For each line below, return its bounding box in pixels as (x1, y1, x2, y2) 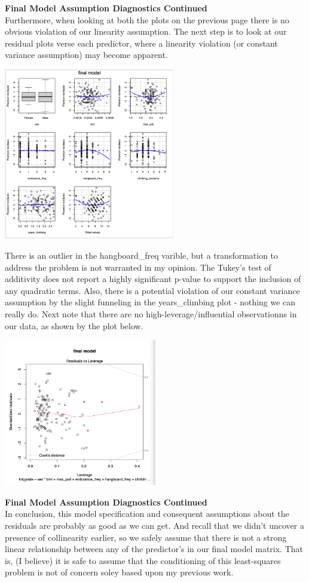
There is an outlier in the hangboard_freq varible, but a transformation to (5, 249, 279, 261)
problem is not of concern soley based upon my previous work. (5, 566, 234, 578)
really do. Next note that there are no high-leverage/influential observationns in (5, 307, 297, 320)
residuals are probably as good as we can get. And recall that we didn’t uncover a (5, 519, 304, 532)
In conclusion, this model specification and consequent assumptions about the (5, 507, 289, 520)
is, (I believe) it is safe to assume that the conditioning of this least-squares (5, 554, 281, 566)
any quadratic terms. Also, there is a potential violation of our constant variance (5, 284, 300, 296)
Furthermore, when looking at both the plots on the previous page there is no (5, 13, 289, 26)
